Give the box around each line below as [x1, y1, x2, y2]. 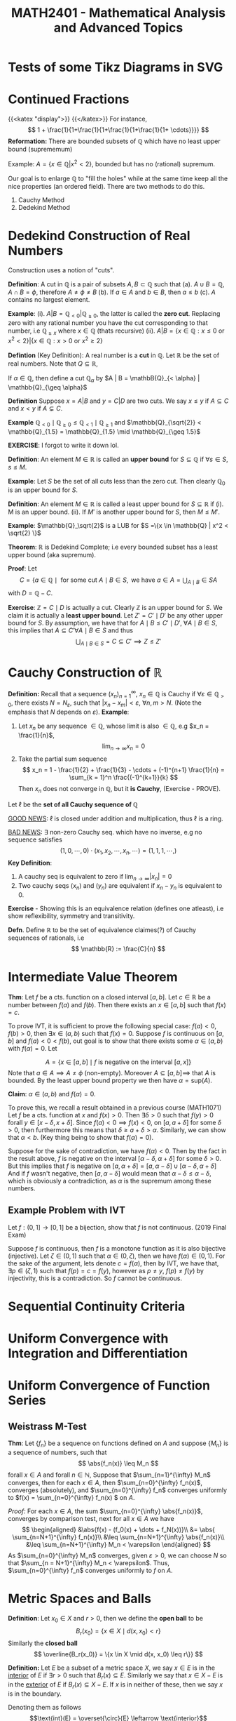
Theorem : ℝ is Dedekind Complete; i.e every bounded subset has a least [8, 543, 218, 552]
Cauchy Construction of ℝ [8, 665, 162, 681]
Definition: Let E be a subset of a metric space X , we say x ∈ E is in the [8, 1663, 216, 1672]
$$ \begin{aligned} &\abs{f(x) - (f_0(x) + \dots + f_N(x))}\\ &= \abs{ [21, 1525, 216, 1534]
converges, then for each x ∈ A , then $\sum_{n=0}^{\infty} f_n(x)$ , [8, 1478, 202, 1487]
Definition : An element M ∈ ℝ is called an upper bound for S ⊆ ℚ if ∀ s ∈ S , [8, 455, 228, 463]
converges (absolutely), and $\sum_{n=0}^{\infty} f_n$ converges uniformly [8, 1486, 227, 1494]
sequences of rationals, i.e [8, 933, 85, 942]
